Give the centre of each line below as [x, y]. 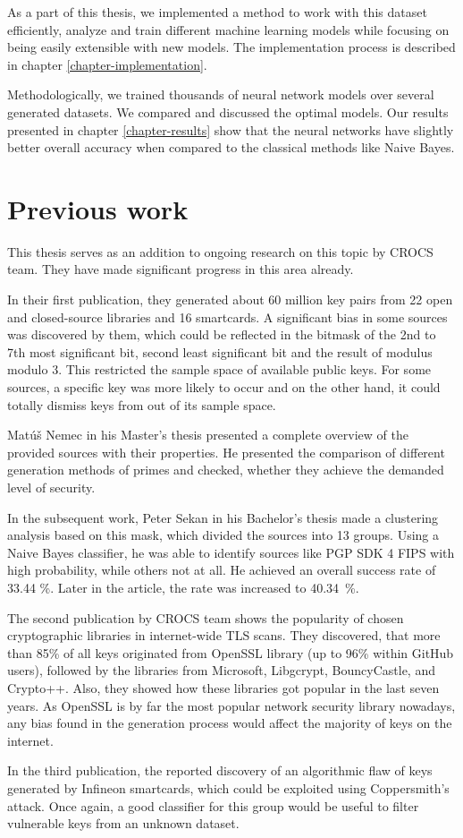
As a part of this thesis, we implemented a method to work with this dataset [217, 12]
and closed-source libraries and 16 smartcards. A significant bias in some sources [227, 316]
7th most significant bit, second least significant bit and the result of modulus [220, 351]
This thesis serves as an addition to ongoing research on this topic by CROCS [220, 251]
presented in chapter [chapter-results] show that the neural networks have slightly [231, 129]
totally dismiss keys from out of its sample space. [142, 404]
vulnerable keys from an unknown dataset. [123, 823]
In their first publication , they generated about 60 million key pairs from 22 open [230, 299]
